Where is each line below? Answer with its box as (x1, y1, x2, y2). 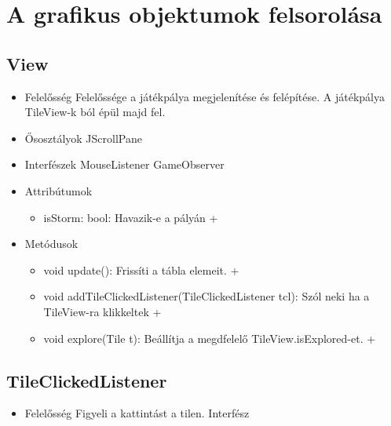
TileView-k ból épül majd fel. (24, 104, 166, 120)
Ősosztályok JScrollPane (24, 129, 142, 146)
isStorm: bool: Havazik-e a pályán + (43, 209, 218, 225)
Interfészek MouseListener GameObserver (24, 156, 225, 173)
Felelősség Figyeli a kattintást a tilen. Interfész (24, 405, 250, 421)
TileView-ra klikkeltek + (43, 303, 162, 319)
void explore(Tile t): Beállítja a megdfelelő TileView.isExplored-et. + (43, 330, 376, 346)
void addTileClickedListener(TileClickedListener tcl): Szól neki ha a (43, 288, 370, 304)
